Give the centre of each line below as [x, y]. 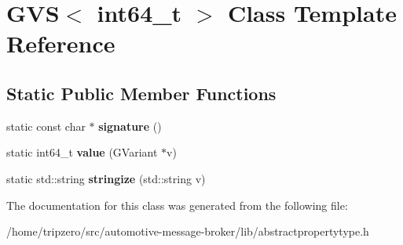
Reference [61, 43]
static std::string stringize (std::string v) [106, 178]
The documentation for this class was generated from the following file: [177, 205]
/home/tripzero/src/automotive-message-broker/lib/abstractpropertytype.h [188, 231]
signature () [130, 126]
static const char [46, 126]
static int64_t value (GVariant [82, 152]
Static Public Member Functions [141, 93]
